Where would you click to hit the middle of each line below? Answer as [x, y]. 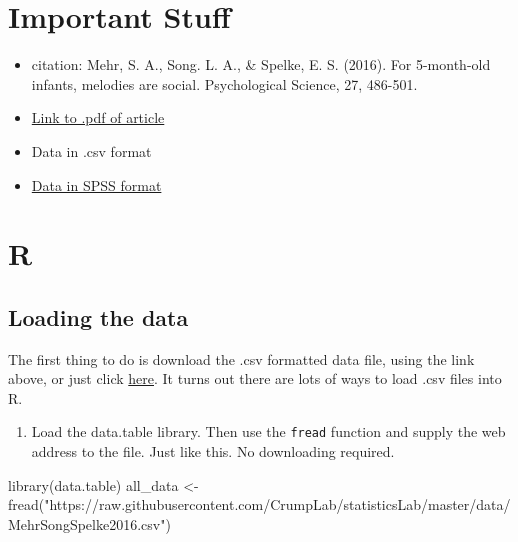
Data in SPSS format [96, 184]
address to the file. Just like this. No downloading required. [213, 451]
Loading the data [98, 316]
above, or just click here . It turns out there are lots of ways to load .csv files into [255, 378]
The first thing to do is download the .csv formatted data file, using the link [241, 358]
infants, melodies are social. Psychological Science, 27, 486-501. [224, 83]
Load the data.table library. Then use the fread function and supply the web [268, 431]
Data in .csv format [91, 150]
